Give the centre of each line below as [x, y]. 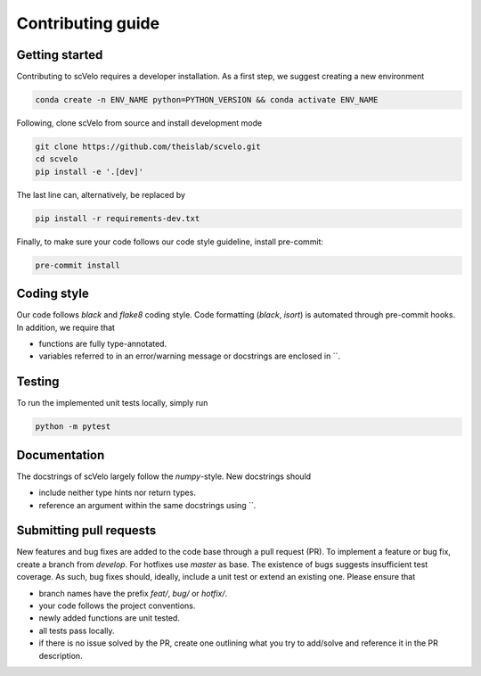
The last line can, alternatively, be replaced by [101, 194]
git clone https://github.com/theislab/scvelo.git [148, 147]
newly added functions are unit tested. [109, 618]
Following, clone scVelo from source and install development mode [139, 123]
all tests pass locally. [77, 631]
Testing [38, 382]
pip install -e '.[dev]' [90, 171]
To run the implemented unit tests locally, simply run [112, 403]
